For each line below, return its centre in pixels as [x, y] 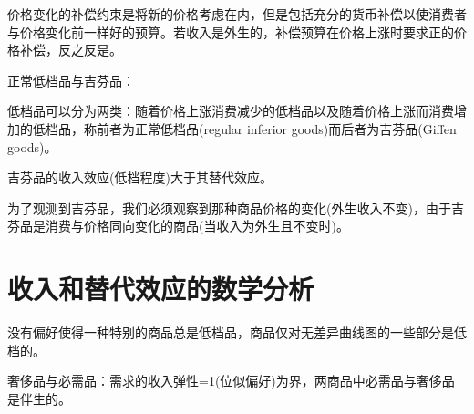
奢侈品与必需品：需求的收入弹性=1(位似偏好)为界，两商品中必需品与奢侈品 [231, 381]
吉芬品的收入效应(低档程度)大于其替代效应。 [140, 177]
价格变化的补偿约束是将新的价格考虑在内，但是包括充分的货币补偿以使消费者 [237, 14]
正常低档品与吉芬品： [71, 80]
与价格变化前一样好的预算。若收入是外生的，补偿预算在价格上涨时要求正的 [231, 31]
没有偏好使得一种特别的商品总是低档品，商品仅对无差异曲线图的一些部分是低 [237, 332]
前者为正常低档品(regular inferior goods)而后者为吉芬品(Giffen [276, 128]
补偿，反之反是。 [71, 50]
